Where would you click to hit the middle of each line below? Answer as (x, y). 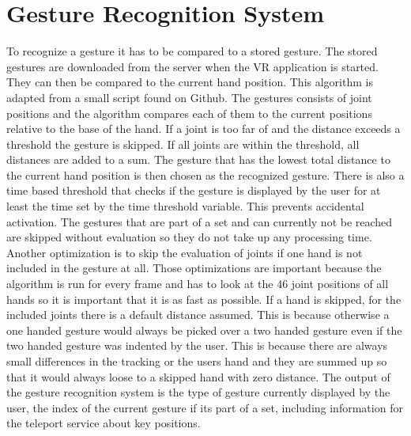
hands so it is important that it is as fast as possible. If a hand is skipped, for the (204, 299)
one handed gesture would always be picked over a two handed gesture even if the (204, 330)
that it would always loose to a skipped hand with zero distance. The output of (198, 376)
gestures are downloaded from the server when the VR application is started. (192, 66)
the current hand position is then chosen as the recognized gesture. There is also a (205, 174)
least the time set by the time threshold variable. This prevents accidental (185, 206)
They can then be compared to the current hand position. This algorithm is (190, 82)
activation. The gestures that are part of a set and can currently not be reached (200, 221)
